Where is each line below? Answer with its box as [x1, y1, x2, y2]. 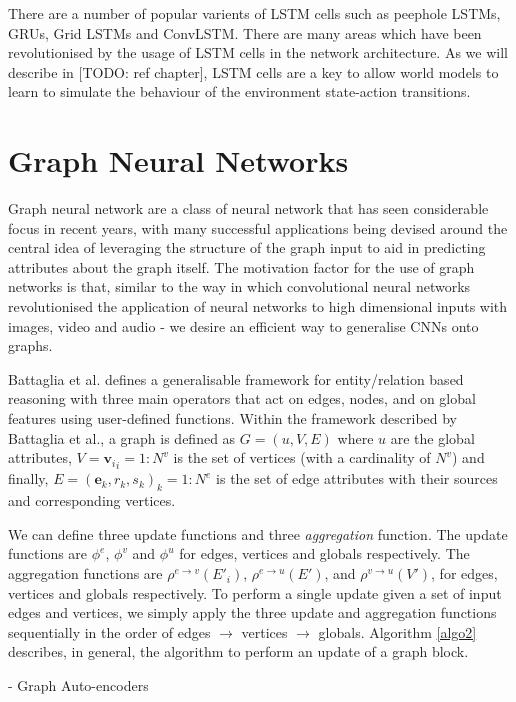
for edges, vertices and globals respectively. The [179, 543, 470, 564]
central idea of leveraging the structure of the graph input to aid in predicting [8, 237, 486, 258]
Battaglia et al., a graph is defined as [8, 427, 236, 448]
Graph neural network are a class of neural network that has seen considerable [8, 198, 489, 219]
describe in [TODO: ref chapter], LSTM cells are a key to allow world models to [8, 61, 499, 82]
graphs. [8, 335, 53, 356]
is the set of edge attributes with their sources [216, 468, 498, 489]
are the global [390, 427, 475, 448]
